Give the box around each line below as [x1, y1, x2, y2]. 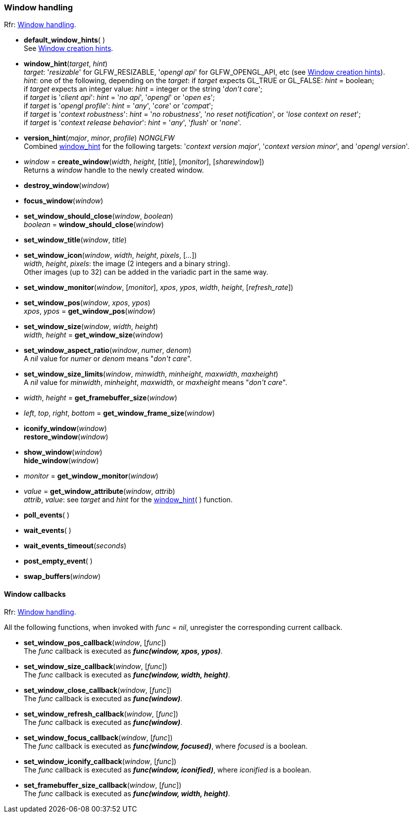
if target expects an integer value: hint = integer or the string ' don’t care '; [24, 85, 262, 94]
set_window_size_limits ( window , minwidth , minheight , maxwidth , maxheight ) [24, 370, 278, 379]
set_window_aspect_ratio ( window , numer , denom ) [24, 346, 192, 355]
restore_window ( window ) [24, 433, 108, 441]
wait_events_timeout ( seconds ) [24, 541, 127, 550]
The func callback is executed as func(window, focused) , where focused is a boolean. [24, 741, 308, 750]
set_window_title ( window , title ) [24, 236, 127, 244]
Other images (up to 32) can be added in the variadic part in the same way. [24, 268, 268, 277]
